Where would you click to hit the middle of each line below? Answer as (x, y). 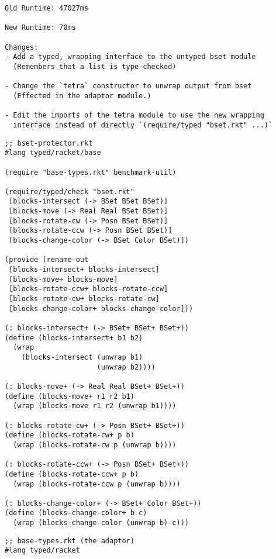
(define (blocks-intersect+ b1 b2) (74, 338)
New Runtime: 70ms (40, 28)
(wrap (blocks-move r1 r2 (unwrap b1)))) (95, 406)
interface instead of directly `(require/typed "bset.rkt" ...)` (143, 125)
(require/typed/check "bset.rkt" (70, 191)
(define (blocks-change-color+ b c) (76, 513)
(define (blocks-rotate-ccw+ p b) (72, 474)
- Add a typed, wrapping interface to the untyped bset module (130, 57)
